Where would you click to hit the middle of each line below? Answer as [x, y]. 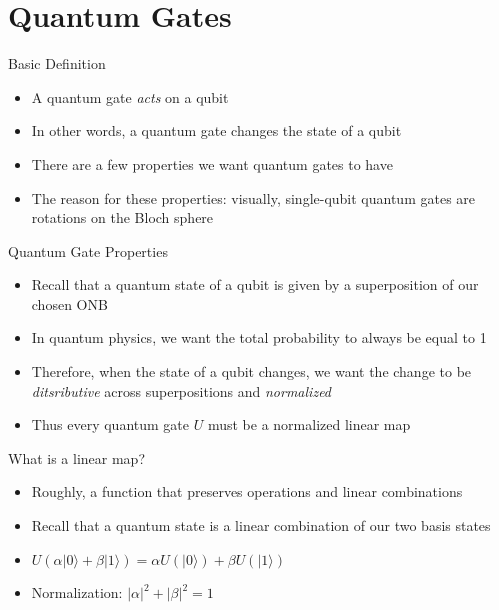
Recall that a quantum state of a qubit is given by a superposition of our [255, 284]
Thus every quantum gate [110, 424]
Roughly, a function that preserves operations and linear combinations [247, 491]
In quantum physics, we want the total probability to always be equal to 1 [259, 337]
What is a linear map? [77, 457]
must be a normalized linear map [309, 424]
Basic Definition [57, 63]
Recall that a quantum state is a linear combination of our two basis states [261, 525]
